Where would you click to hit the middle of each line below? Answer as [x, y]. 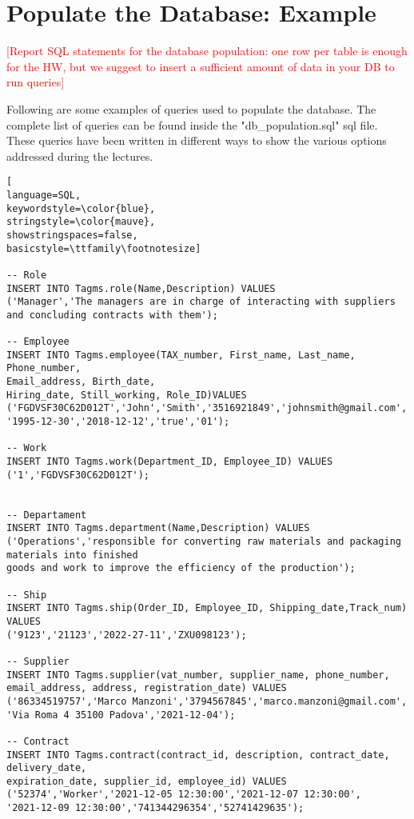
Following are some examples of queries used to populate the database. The [191, 108]
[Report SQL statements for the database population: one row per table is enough [207, 51]
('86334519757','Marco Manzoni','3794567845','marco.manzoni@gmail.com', [207, 701]
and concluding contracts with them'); [112, 315]
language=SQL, [44, 195]
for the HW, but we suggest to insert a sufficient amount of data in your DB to [201, 66]
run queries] [36, 82]
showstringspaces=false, [72, 235]
